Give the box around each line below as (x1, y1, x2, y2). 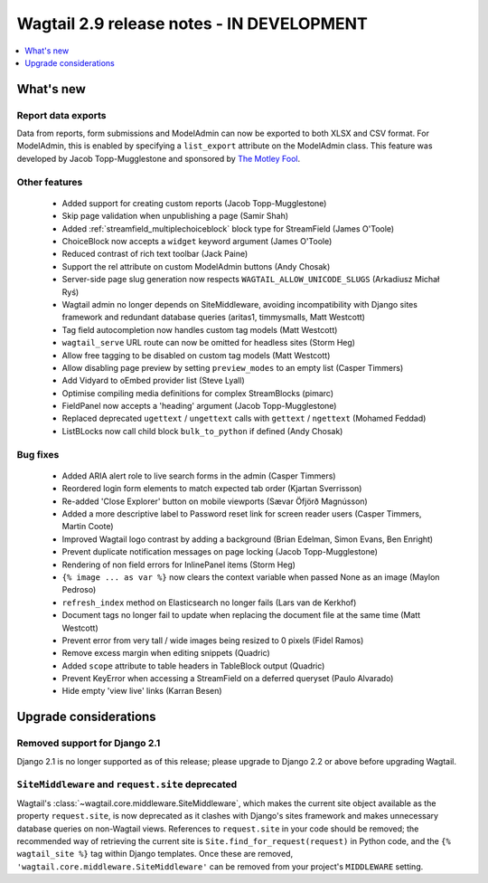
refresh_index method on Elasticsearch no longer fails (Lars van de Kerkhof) (61, 597, 357, 608)
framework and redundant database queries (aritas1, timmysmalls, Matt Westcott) (61, 312, 366, 323)
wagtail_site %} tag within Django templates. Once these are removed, (16, 849, 294, 859)
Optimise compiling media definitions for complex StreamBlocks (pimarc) (61, 387, 334, 398)
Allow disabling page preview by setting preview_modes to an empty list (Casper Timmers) (61, 362, 404, 373)
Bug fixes (16, 448, 60, 460)
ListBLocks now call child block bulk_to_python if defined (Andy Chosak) (61, 425, 343, 436)
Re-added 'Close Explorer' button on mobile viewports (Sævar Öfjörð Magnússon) (61, 496, 368, 507)
